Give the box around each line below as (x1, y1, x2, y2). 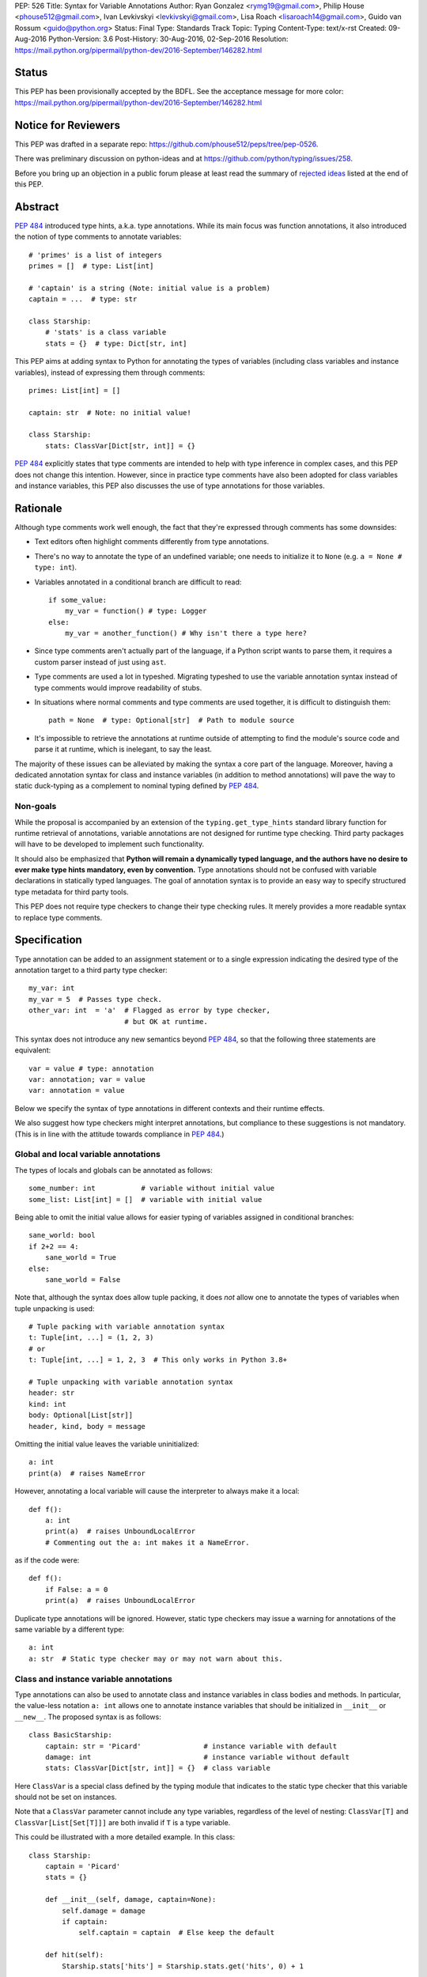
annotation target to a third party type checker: (14, 965, 168, 974)
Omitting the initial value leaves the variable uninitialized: (14, 1439, 199, 1449)
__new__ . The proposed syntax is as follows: (14, 1712, 161, 1722)
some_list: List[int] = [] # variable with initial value (28, 1195, 263, 1204)
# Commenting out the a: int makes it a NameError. (44, 1538, 250, 1547)
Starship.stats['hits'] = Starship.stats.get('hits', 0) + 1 (62, 1961, 304, 1971)
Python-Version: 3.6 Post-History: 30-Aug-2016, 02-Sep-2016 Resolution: (48, 34, 289, 43)
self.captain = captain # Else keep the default (78, 1928, 275, 1937)
